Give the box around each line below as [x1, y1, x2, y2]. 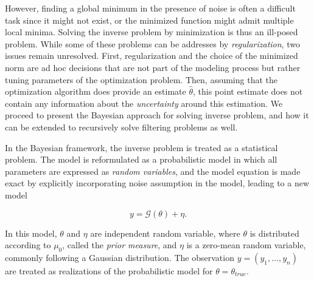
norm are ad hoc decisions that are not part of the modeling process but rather [5, 61, 301, 73]
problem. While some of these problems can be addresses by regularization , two [5, 37, 300, 50]
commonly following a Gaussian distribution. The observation [5, 251, 234, 263]
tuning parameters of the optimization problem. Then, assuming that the [5, 73, 277, 86]
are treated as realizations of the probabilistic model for [5, 264, 213, 277]
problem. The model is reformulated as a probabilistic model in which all [5, 153, 277, 166]
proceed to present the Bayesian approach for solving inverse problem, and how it [5, 109, 309, 121]
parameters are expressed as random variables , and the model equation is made [5, 164, 301, 177]
